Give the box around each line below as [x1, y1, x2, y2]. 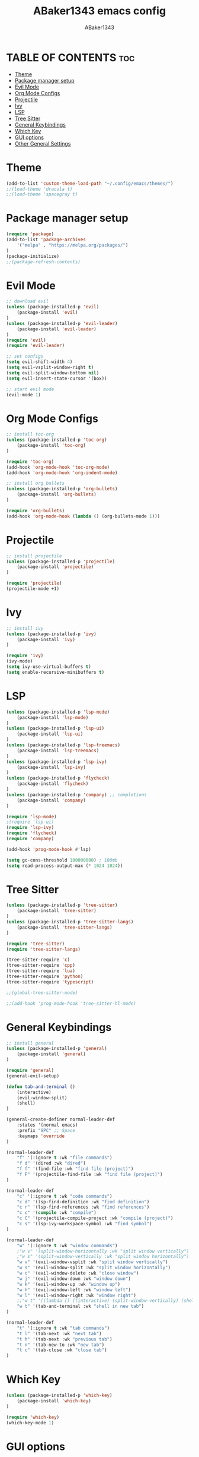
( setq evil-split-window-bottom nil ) [6, 370, 99, 376]
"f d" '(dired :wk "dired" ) [17, 1160, 86, 1166]
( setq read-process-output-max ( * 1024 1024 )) [6, 863, 123, 869]
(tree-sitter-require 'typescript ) [6, 979, 94, 985]
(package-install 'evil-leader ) [17, 326, 97, 332]
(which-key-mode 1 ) [6, 1420, 54, 1426]
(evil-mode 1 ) [6, 392, 41, 398]
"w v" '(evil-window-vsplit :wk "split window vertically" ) [17, 1259, 168, 1265]
